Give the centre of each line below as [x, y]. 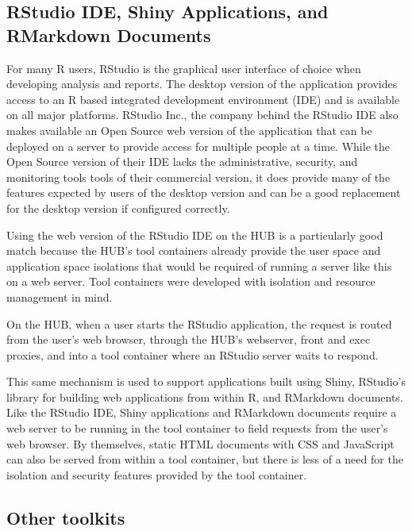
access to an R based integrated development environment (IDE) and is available [203, 99]
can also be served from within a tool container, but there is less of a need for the [205, 459]
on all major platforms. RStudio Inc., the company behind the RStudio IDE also [202, 115]
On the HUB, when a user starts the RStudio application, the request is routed [199, 323]
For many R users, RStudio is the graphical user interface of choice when [184, 68]
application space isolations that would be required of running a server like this [199, 265]
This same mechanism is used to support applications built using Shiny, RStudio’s [206, 381]
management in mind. [60, 296]
